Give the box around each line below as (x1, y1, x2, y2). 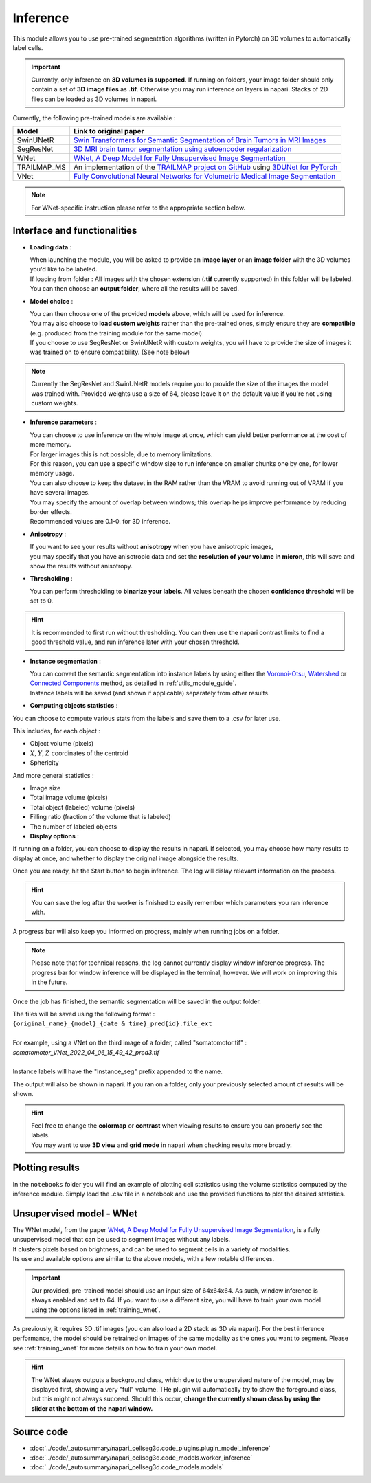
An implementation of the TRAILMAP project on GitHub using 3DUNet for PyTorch (73, 162, 338, 172)
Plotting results (12, 1162, 80, 1174)
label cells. (12, 43, 43, 52)
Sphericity (30, 759, 59, 767)
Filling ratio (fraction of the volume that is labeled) (30, 813, 171, 821)
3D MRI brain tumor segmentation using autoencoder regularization (73, 144, 292, 154)
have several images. (30, 489, 90, 497)
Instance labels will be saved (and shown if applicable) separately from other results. (30, 689, 270, 697)
